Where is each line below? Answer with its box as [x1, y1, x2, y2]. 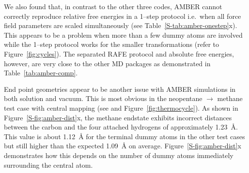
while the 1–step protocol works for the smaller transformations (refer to [4, 39, 219, 49]
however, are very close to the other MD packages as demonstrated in [4, 58, 211, 68]
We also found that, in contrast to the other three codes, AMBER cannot [4, 1, 222, 11]
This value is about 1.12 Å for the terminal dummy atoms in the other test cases [4, 131, 245, 141]
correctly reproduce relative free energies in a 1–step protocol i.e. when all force [4, 11, 241, 21]
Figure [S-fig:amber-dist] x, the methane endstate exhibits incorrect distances [4, 112, 232, 122]
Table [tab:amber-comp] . [4, 68, 78, 78]
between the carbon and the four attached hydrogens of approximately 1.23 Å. [4, 122, 238, 132]
